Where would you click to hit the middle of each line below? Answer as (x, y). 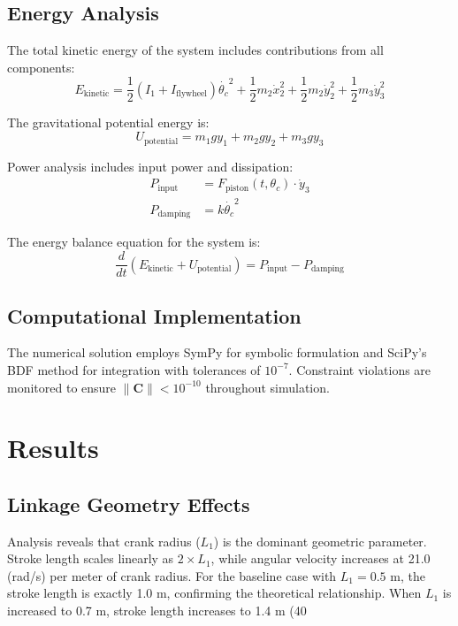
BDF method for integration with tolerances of (134, 369)
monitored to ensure (62, 387)
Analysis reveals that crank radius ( (104, 541)
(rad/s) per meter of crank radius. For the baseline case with (172, 575)
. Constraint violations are (360, 369)
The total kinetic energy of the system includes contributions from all (195, 50)
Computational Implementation (154, 315)
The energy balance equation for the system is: (134, 242)
